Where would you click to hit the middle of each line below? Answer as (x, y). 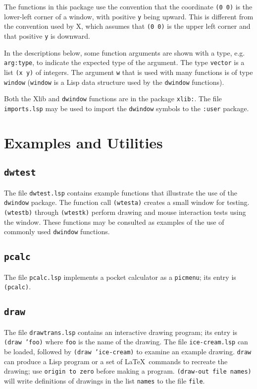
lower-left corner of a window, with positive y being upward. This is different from (129, 16)
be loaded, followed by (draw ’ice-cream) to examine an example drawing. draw (128, 352)
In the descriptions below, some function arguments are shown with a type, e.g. (125, 52)
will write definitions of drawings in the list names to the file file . (104, 380)
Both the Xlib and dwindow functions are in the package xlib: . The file (113, 98)
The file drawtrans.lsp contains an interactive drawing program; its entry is (121, 332)
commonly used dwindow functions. (57, 231)
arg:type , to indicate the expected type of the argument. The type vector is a (124, 62)
